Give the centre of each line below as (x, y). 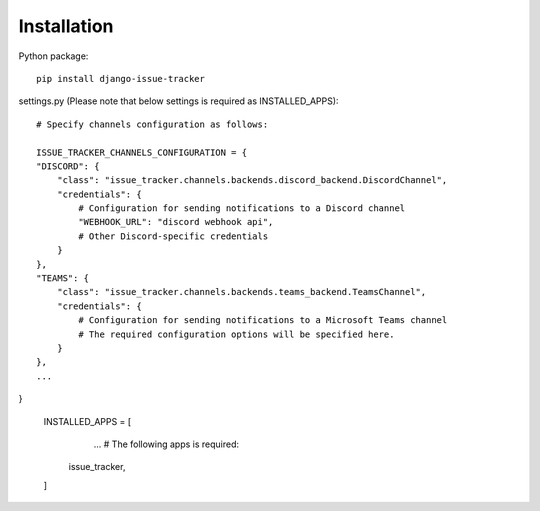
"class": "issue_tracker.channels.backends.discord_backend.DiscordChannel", (252, 180)
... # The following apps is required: (166, 444)
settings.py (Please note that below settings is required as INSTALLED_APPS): (178, 101)
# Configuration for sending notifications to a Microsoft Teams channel (263, 320)
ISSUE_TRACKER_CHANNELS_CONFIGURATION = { (142, 152)
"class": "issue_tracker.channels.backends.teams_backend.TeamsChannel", (241, 292)
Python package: (53, 56)
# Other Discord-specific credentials (173, 236)
